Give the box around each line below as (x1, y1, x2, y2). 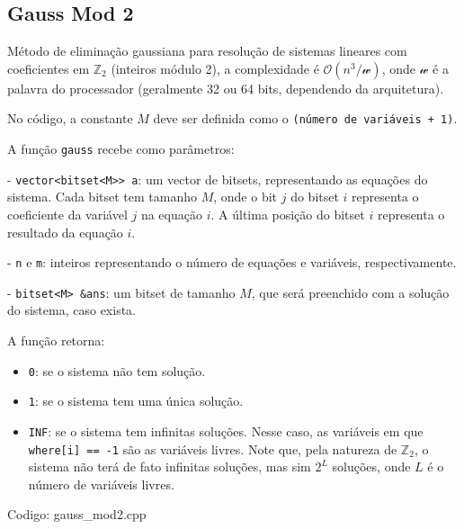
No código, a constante (7, 109, 133, 128)
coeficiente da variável (7, 204, 128, 223)
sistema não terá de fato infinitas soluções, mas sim (28, 457, 311, 476)
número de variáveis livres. (28, 474, 174, 493)
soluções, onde (332, 457, 411, 476)
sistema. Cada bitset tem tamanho (7, 187, 197, 206)
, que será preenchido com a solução (251, 282, 450, 301)
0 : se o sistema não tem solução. (28, 361, 206, 380)
